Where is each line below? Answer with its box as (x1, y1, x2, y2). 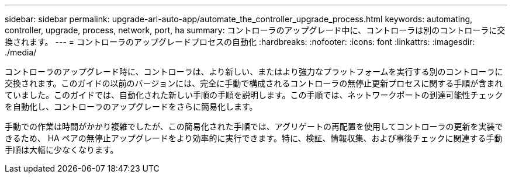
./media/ (5, 47, 37, 57)
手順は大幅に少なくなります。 (5, 145, 119, 155)
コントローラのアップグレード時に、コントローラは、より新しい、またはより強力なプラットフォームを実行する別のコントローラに (5, 67, 503, 76)
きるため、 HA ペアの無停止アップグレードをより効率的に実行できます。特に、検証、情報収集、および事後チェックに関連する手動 (5, 133, 503, 143)
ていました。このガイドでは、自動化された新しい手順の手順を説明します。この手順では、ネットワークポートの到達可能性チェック (5, 90, 503, 100)
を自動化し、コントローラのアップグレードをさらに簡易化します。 (5, 102, 258, 111)
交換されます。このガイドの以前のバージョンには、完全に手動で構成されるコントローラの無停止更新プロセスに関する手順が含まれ (5, 78, 503, 88)
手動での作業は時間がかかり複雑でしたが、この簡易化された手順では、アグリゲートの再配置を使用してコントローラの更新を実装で (5, 121, 503, 131)
